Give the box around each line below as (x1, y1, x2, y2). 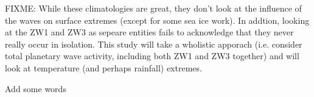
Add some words (5, 82, 66, 95)
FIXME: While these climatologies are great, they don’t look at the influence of (5, 2, 302, 14)
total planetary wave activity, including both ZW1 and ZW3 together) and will (5, 49, 299, 62)
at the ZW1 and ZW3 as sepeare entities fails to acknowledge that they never (5, 26, 294, 38)
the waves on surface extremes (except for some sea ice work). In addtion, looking (5, 13, 310, 26)
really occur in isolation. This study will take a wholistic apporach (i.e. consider (5, 37, 302, 50)
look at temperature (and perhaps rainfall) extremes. (5, 61, 202, 74)
